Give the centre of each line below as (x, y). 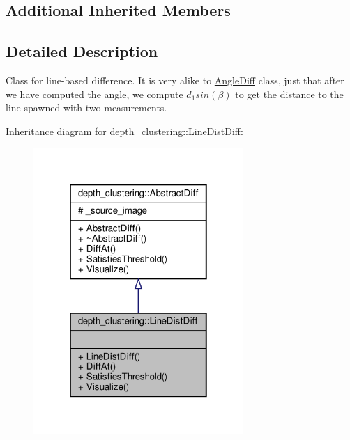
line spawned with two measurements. (86, 108)
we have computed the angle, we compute (94, 94)
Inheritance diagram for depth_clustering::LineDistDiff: (124, 131)
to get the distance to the (289, 94)
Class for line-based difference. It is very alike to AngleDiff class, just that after (175, 80)
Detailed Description (82, 51)
